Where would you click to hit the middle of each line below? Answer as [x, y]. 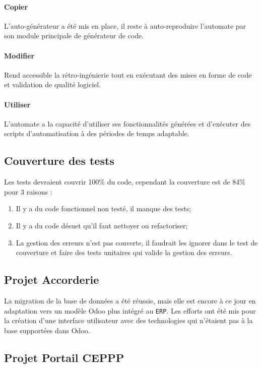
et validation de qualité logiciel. [53, 84]
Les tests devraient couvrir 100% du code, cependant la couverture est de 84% [125, 182]
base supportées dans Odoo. [47, 330]
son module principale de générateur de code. [74, 36]
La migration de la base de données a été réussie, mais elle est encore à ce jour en [130, 300]
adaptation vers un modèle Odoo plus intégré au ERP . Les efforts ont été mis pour [130, 310]
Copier [16, 6]
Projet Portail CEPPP [64, 357]
